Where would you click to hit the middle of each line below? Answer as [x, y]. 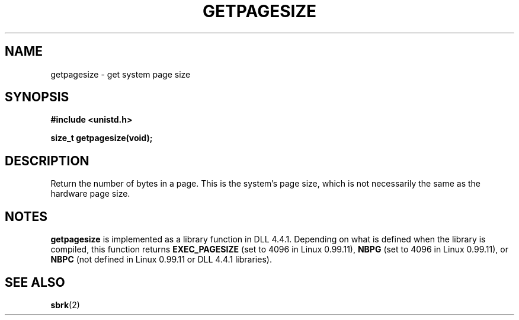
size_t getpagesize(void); [102, 138]
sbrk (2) [65, 305]
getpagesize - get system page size [121, 74]
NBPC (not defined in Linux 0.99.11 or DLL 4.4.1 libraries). [161, 260]
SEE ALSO [35, 282]
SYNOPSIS [37, 97]
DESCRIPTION [47, 161]
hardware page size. [90, 194]
